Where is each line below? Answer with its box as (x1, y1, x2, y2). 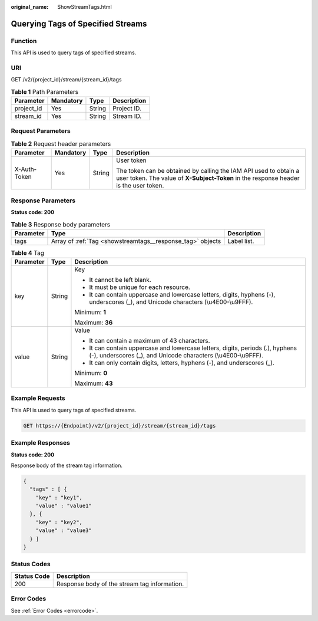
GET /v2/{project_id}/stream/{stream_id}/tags (11, 76, 122, 83)
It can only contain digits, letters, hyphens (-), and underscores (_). (89, 359, 275, 367)
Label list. (227, 236, 254, 245)
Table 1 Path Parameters (11, 87, 79, 96)
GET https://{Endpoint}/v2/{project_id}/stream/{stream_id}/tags (23, 422, 216, 429)
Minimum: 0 (74, 369, 108, 377)
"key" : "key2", (35, 519, 82, 525)
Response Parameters (11, 196, 76, 205)
